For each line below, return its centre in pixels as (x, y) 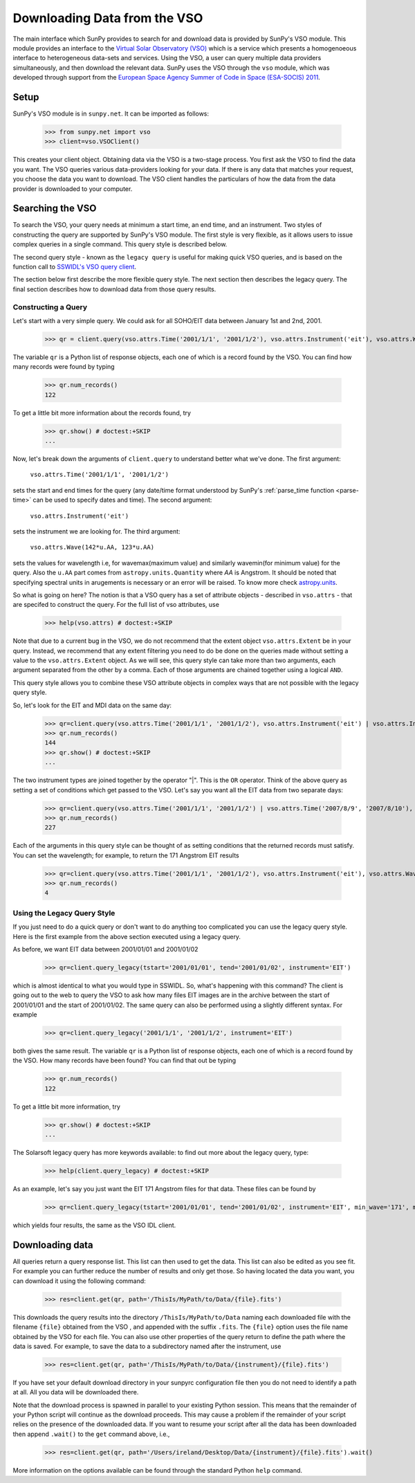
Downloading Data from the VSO (108, 18)
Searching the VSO (55, 209)
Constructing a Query (50, 307)
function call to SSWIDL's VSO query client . (75, 267)
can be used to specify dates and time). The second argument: (122, 500)
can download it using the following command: (80, 1281)
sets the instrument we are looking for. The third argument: (96, 531)
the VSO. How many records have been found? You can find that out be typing (124, 1061)
